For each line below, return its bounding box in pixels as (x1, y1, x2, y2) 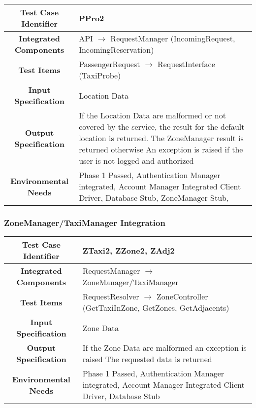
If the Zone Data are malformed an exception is (82, 342, 247, 354)
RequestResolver (82, 291, 139, 302)
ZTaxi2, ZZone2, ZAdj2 (82, 244, 175, 256)
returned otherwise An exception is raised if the (79, 144, 243, 155)
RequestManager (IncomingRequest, (110, 33, 235, 44)
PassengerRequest (79, 58, 140, 70)
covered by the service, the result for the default (79, 121, 245, 132)
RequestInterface (157, 58, 215, 70)
